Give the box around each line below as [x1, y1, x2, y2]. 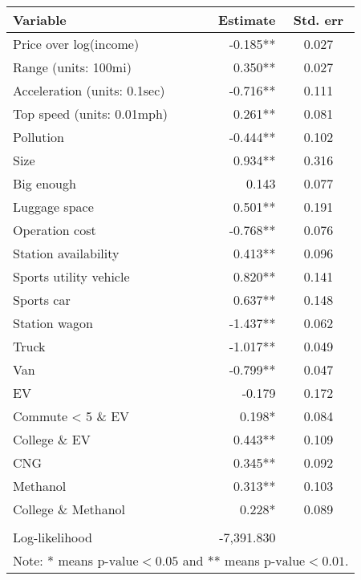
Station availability [13, 244, 120, 262]
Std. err [293, 10, 344, 29]
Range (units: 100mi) [13, 58, 132, 76]
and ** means [182, 551, 260, 570]
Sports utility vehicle [13, 267, 130, 286]
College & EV [13, 430, 91, 448]
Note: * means [13, 551, 94, 570]
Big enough [13, 174, 76, 193]
